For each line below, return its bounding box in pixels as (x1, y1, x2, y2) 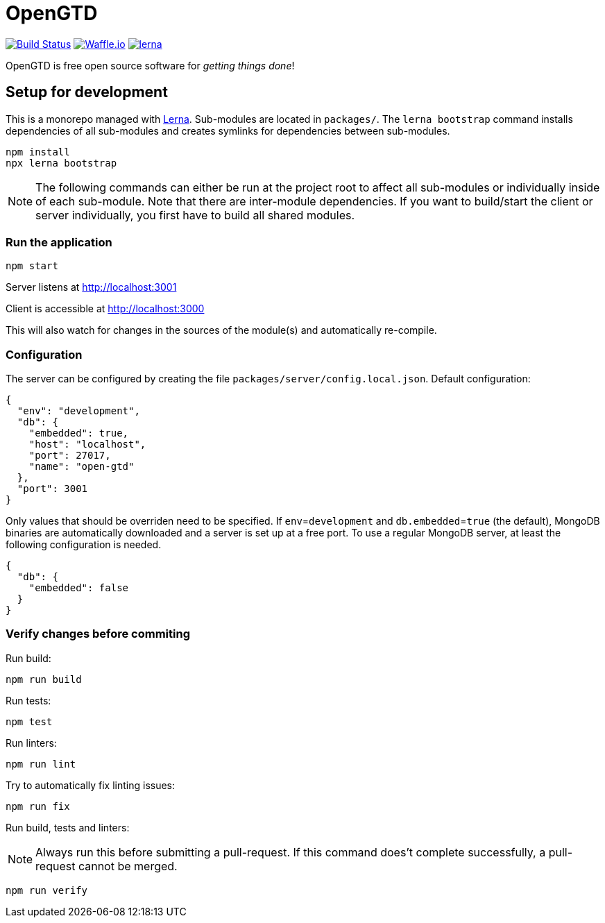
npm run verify (6, 884, 88, 896)
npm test (6, 715, 53, 727)
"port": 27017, (28, 450, 111, 461)
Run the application (6, 235, 112, 249)
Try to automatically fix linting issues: (6, 779, 176, 791)
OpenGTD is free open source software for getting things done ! (6, 59, 295, 71)
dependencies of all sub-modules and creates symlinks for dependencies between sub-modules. (6, 124, 450, 137)
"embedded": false (28, 582, 129, 594)
